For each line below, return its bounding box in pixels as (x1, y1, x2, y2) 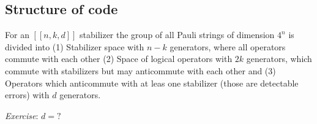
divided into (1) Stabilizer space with (5, 40, 144, 53)
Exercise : (5, 109, 39, 122)
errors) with (5, 88, 50, 101)
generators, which (246, 52, 312, 65)
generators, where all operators (170, 40, 286, 53)
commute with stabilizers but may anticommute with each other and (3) (5, 64, 276, 77)
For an (5, 28, 29, 41)
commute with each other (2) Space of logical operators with (5, 52, 233, 65)
